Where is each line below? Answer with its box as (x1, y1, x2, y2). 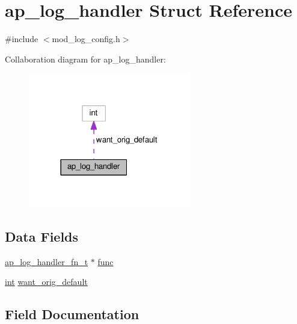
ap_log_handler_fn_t (5, 255, 88, 267)
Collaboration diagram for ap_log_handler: (5, 52, 166, 65)
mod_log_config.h (52, 32, 120, 45)
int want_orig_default (5, 275, 88, 288)
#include (5, 32, 38, 45)
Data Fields (5, 227, 79, 245)
